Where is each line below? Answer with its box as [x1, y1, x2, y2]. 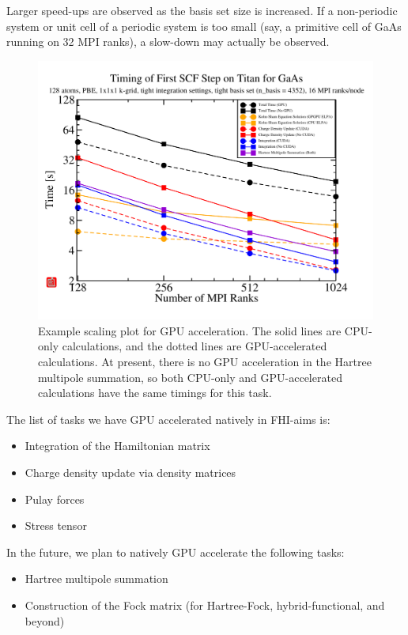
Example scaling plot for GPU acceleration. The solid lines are [38, 322, 342, 338]
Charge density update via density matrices [25, 464, 236, 481]
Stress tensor [25, 517, 87, 534]
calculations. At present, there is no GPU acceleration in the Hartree [38, 353, 372, 370]
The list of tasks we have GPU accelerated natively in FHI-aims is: [6, 410, 331, 427]
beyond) [25, 612, 65, 629]
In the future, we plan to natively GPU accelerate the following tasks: [6, 543, 345, 560]
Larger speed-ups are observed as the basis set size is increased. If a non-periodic [6, 2, 398, 18]
